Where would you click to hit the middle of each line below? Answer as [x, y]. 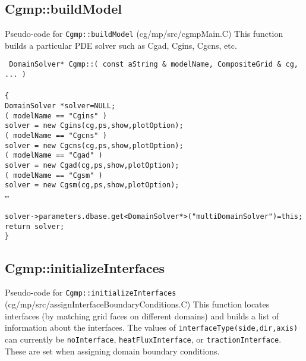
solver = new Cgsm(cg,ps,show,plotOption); [92, 185]
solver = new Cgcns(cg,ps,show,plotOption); [94, 145]
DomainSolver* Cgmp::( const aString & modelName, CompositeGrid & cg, [154, 65]
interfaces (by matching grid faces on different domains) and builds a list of [142, 316]
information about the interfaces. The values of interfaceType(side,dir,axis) [152, 327]
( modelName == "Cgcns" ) [56, 135]
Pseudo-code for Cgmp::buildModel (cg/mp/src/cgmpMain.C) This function [144, 34]
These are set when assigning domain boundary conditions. [112, 351]
